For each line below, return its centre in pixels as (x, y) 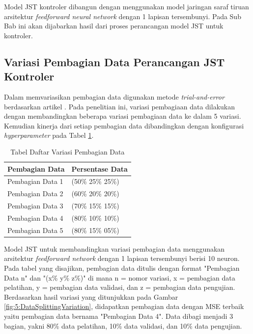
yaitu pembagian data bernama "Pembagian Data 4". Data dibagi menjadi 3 (119, 316)
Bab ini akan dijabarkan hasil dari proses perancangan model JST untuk (114, 26)
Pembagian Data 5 (35, 230)
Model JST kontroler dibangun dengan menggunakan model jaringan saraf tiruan (126, 6)
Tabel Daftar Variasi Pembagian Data (68, 151)
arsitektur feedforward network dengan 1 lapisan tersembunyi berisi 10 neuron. (122, 258)
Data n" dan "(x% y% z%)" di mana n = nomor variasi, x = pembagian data (120, 277)
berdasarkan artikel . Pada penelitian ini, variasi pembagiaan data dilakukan (119, 106)
